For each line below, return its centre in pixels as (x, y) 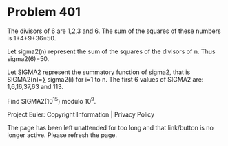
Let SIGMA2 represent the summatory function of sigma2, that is (99, 72)
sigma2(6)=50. (28, 58)
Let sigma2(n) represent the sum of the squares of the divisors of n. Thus (111, 51)
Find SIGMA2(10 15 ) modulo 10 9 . (52, 100)
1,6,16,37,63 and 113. (35, 86)
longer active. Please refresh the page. (62, 135)
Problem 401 (44, 12)
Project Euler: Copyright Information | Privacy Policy (81, 114)
